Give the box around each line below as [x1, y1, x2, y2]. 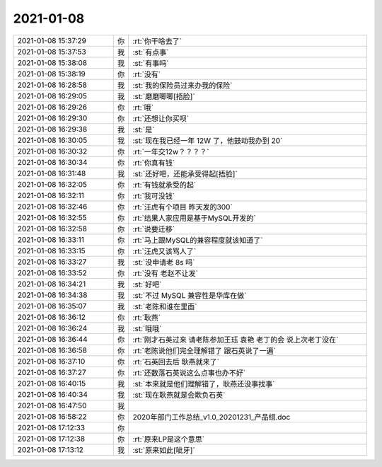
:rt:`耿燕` [132, 312, 161, 322]
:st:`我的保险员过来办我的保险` [132, 80, 233, 90]
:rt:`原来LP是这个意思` [132, 434, 205, 444]
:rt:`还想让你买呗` [132, 113, 190, 123]
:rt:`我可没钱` [132, 191, 175, 201]
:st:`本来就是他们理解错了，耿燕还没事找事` [132, 379, 275, 388]
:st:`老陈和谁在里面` [132, 301, 197, 311]
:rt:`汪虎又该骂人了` [132, 246, 197, 256]
